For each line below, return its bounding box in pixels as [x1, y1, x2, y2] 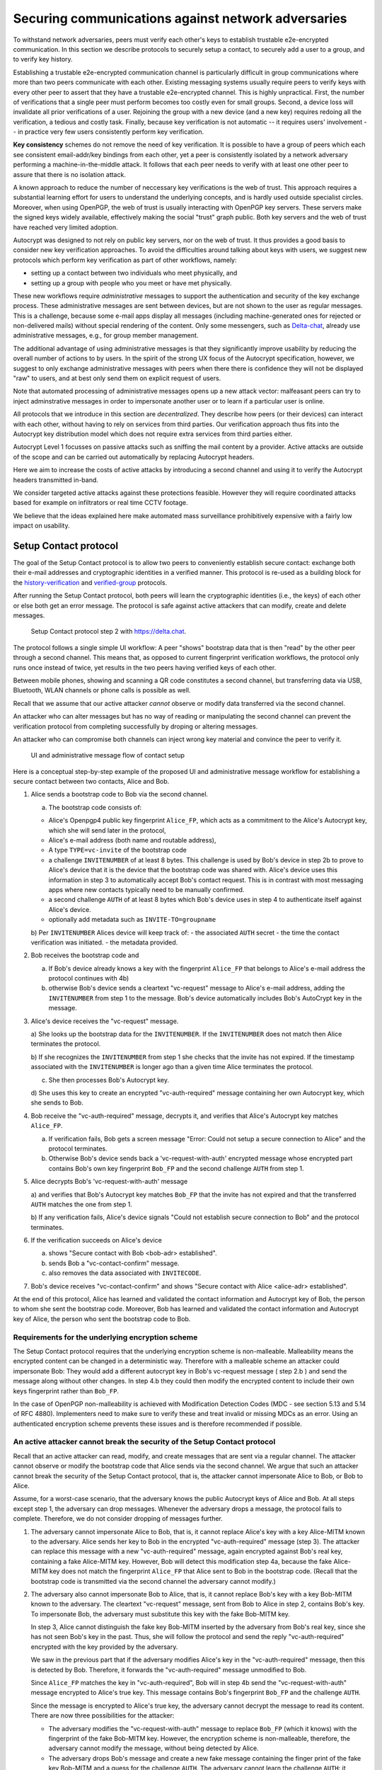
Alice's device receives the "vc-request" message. [30, 1017, 179, 1025]
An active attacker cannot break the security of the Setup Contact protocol [13, 1437, 276, 1447]
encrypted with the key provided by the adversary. [30, 1643, 178, 1651]
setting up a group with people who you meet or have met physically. [30, 278, 233, 287]
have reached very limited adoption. [13, 223, 118, 232]
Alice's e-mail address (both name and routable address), [48, 836, 216, 845]
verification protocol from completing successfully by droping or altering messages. [13, 722, 258, 731]
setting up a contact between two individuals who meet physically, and [30, 269, 238, 278]
